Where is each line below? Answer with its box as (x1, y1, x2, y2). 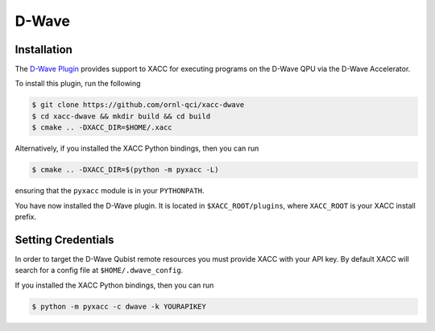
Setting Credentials (14, 233, 114, 246)
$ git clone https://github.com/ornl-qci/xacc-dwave (31, 101, 245, 110)
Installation (14, 43, 72, 56)
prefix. (14, 212, 37, 221)
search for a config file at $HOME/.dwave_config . (14, 266, 184, 275)
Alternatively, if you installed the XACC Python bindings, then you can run (14, 143, 259, 153)
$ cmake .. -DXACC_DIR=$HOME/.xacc (31, 123, 172, 132)
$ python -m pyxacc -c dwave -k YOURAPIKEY (31, 302, 207, 311)
